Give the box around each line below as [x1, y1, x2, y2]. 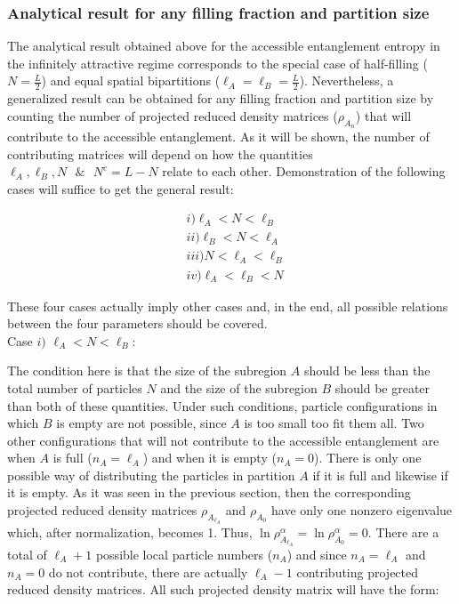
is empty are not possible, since [56, 414, 227, 432]
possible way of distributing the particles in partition [7, 465, 295, 484]
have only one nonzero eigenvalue [271, 501, 453, 519]
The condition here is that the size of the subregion [7, 361, 287, 380]
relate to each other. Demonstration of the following [162, 162, 446, 181]
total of [7, 544, 47, 563]
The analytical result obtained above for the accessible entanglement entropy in [7, 36, 440, 55]
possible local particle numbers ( [95, 544, 273, 563]
